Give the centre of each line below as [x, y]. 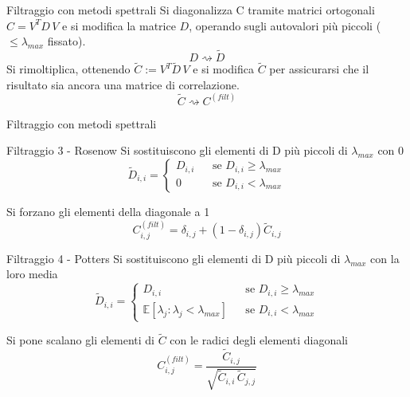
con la [385, 258]
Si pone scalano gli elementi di [80, 340]
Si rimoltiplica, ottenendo [68, 69]
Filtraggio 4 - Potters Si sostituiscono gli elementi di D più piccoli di [174, 258]
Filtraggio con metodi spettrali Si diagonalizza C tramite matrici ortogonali [191, 10]
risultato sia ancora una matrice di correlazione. [123, 84]
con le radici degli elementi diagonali [259, 340]
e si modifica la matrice [119, 25]
